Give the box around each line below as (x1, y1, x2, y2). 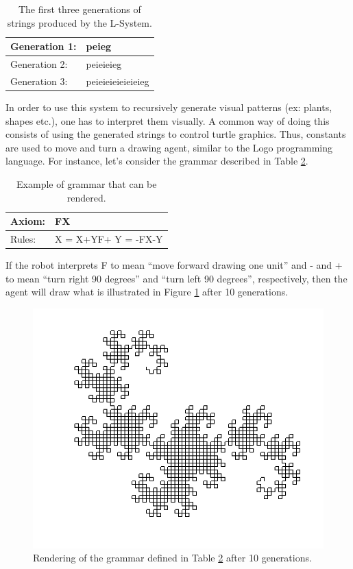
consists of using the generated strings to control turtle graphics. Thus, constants (5, 127, 346, 141)
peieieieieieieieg (86, 73, 149, 88)
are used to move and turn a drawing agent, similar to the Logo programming (5, 140, 332, 154)
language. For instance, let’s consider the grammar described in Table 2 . (5, 154, 308, 168)
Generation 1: (10, 39, 77, 53)
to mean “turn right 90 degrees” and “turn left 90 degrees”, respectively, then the (5, 271, 348, 285)
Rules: (10, 231, 36, 245)
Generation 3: (10, 73, 68, 88)
